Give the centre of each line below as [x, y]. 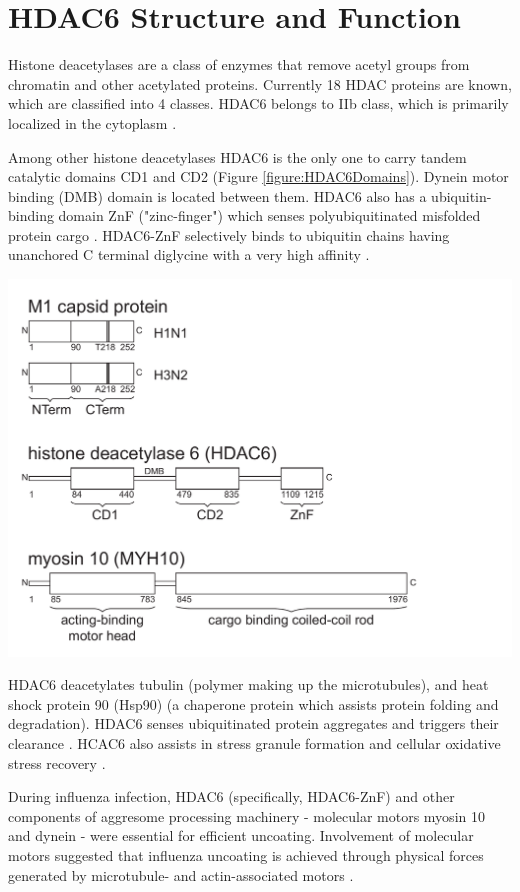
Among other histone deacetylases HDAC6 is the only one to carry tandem [237, 156]
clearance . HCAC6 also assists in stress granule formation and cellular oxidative [254, 742]
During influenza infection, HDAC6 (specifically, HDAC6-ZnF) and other [231, 796]
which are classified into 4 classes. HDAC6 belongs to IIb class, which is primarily [258, 103]
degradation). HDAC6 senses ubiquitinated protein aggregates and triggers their [253, 723]
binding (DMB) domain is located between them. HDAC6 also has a [217, 195]
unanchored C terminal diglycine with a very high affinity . [189, 254]
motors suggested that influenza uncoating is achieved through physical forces [246, 854]
